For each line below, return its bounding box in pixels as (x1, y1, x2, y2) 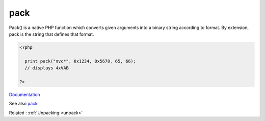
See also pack (9, 101, 38, 107)
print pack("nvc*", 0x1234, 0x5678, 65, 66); (25, 58, 136, 64)
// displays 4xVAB (25, 65, 69, 71)
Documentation (9, 91, 40, 97)
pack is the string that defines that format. (9, 31, 94, 37)
